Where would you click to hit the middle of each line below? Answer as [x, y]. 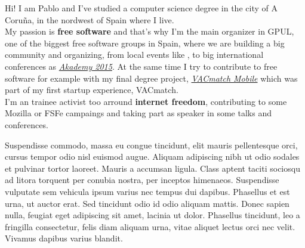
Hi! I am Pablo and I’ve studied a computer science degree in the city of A [141, 8]
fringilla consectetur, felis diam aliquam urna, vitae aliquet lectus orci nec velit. [150, 226]
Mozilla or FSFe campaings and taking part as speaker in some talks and [138, 113]
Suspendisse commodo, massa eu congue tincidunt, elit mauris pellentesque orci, [151, 145]
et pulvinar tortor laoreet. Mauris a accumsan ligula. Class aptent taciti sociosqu [152, 168]
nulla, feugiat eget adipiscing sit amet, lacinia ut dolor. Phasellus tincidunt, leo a [152, 215]
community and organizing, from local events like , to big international [134, 55]
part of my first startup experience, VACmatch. [92, 90]
